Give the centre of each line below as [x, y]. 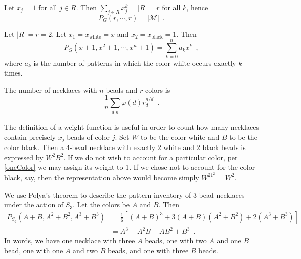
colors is [158, 89]
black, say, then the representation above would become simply [102, 177]
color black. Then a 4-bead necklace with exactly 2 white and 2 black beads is [125, 147]
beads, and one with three [148, 250]
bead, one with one [34, 250]
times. [13, 73]
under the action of [34, 205]
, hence [197, 7]
